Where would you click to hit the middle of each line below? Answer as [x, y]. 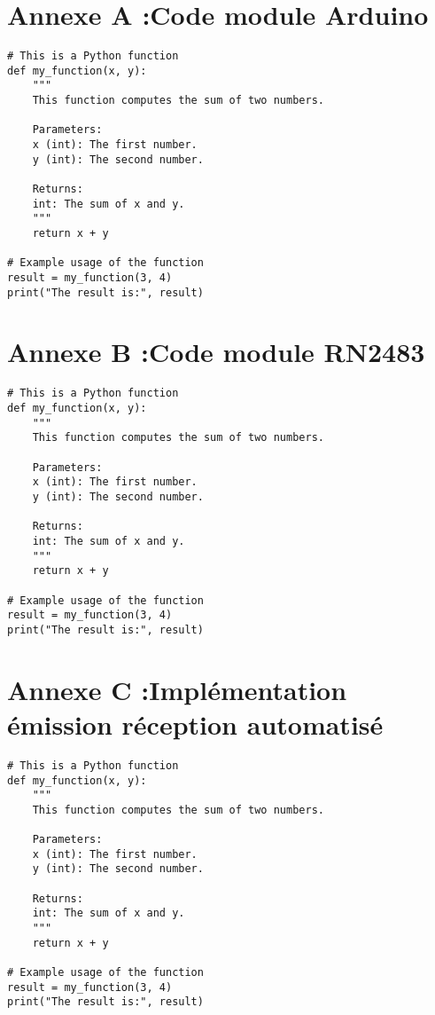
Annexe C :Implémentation [177, 689]
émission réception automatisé [195, 724]
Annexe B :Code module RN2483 [216, 352]
